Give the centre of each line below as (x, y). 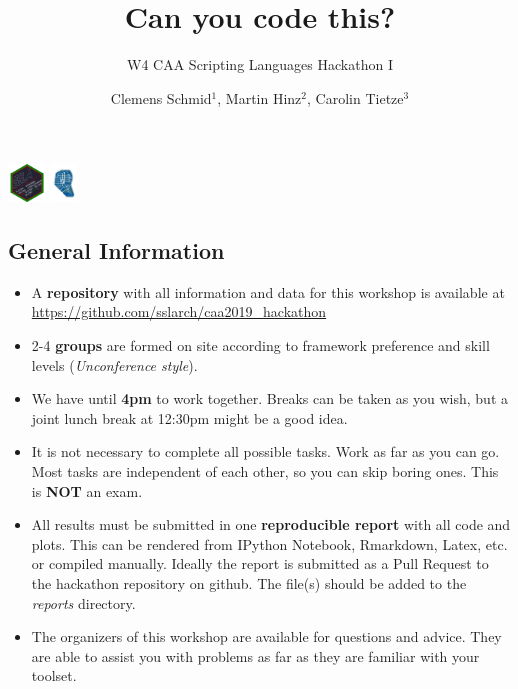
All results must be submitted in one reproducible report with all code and (271, 524)
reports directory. (83, 602)
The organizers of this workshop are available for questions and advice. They (266, 636)
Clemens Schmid (161, 97)
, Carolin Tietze (355, 97)
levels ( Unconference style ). (114, 364)
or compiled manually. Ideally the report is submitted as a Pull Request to (260, 563)
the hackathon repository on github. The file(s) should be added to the (249, 583)
